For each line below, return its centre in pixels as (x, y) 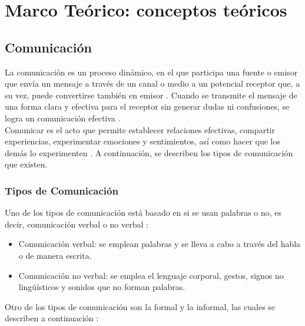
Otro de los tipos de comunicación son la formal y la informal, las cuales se (140, 306)
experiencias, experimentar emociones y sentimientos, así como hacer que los (142, 141)
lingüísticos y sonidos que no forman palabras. (102, 287)
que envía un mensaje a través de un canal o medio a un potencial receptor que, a (152, 83)
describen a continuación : (52, 318)
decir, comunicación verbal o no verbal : (77, 224)
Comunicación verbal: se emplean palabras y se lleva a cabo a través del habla (160, 244)
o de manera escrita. (55, 255)
